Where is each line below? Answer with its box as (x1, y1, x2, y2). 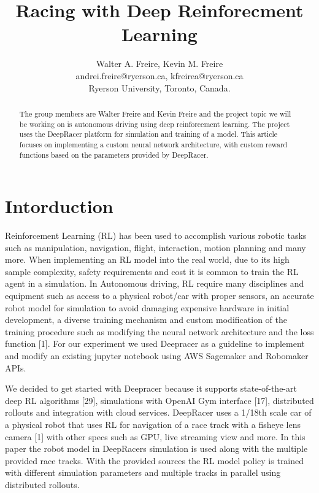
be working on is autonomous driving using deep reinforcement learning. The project (19, 118, 290, 129)
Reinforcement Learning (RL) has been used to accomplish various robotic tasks (5, 229, 307, 242)
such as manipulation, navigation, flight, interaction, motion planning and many (5, 241, 306, 254)
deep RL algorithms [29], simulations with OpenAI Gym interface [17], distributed (5, 394, 314, 406)
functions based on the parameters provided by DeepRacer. (19, 149, 209, 160)
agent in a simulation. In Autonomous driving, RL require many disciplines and (5, 277, 304, 290)
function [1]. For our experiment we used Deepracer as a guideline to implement (5, 337, 305, 350)
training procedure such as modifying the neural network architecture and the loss (5, 325, 314, 338)
